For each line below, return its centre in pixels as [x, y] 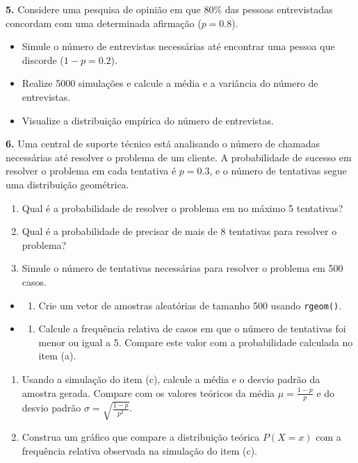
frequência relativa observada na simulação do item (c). [139, 450]
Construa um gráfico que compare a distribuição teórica [141, 436]
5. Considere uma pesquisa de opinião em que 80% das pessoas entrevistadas [169, 9]
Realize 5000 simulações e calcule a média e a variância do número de [170, 83]
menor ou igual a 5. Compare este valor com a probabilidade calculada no [196, 342]
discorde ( [43, 59]
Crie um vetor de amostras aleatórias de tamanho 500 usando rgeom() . [190, 305]
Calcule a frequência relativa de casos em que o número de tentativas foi [192, 328]
